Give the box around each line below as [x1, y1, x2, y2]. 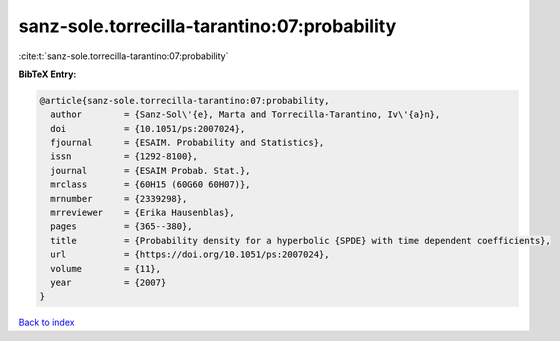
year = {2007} [50, 277, 167, 288]
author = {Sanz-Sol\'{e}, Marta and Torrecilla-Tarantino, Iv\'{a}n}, [50, 109, 441, 120]
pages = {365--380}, [50, 221, 194, 232]
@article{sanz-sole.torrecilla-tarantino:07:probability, [39, 95, 330, 106]
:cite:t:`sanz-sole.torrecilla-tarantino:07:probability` [18, 50, 229, 62]
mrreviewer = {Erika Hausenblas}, [50, 207, 235, 219]
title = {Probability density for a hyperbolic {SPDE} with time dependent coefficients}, [50, 235, 552, 246]
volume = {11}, [50, 263, 162, 274]
